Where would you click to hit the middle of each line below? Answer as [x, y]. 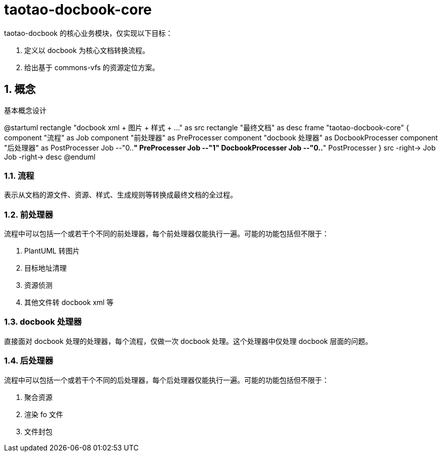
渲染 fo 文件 [44, 414]
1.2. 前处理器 [29, 214]
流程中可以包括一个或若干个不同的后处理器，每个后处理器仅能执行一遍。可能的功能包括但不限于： [167, 380]
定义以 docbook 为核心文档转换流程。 [87, 50]
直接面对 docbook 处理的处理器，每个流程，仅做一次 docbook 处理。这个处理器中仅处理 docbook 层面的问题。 [188, 341]
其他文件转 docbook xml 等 [69, 302]
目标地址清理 [45, 268]
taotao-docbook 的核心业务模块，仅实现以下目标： [89, 33]
